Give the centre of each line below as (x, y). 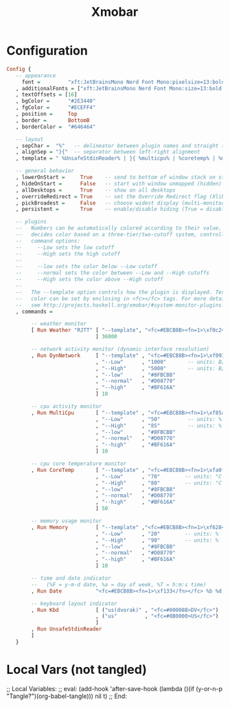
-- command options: (48, 241)
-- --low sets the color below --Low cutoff (86, 267)
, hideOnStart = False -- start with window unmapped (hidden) (119, 183)
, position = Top (46, 114)
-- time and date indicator (71, 578)
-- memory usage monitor (67, 521)
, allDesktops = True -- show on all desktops (95, 190)
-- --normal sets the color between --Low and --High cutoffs (113, 273)
